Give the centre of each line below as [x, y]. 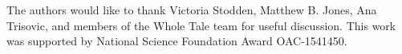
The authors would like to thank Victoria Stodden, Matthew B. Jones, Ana [192, 10]
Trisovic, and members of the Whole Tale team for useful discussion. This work [201, 25]
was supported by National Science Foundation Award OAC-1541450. [177, 41]
